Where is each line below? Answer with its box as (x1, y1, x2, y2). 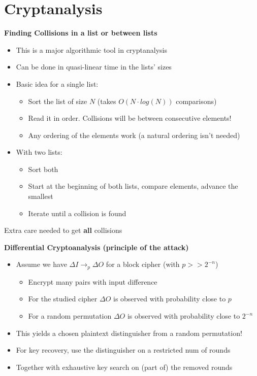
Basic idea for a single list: (16, 78, 99, 89)
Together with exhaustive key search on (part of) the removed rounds (16, 361, 233, 372)
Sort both (28, 163, 58, 174)
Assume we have (16, 259, 67, 269)
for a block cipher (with (106, 259, 180, 269)
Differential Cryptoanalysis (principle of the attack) (4, 242, 189, 252)
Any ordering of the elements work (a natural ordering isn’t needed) (28, 129, 240, 140)
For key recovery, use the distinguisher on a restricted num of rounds (16, 345, 231, 355)
